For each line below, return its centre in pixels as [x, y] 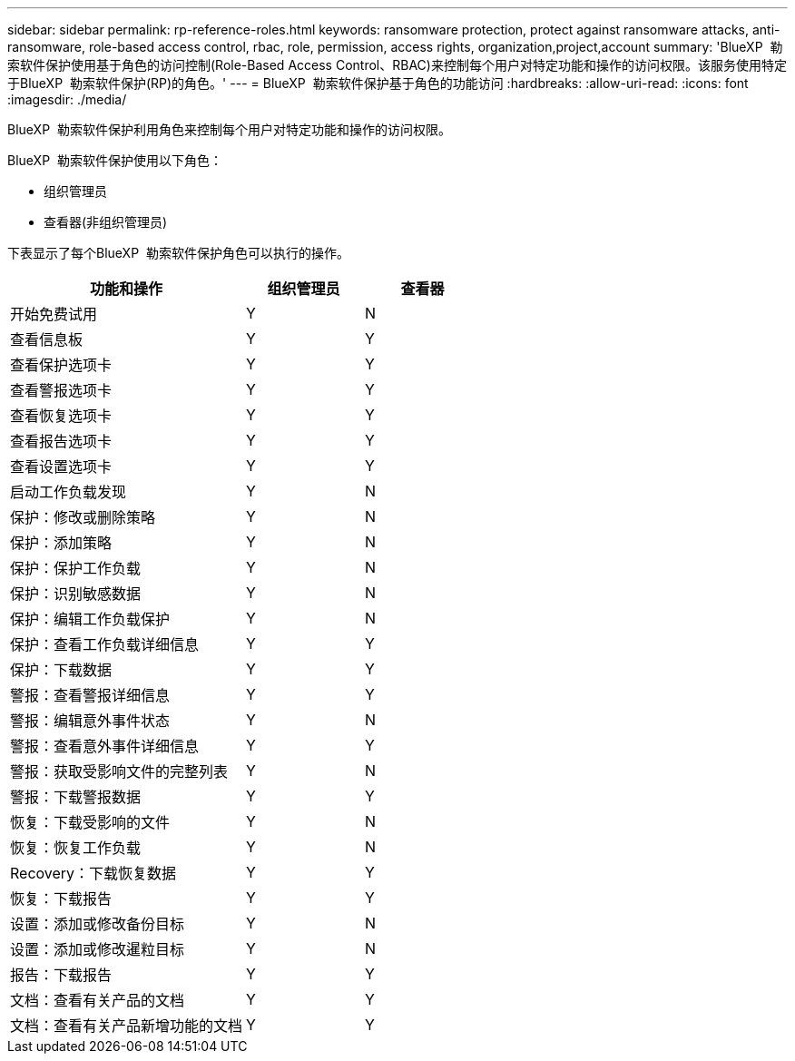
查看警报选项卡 [61, 390]
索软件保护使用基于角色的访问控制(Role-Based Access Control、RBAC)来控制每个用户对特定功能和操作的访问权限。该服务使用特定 [397, 65]
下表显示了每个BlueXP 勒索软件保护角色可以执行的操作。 [178, 253]
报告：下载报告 [61, 975]
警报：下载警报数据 [76, 797]
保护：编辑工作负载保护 [90, 619]
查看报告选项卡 [61, 441]
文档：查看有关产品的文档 [98, 1000]
